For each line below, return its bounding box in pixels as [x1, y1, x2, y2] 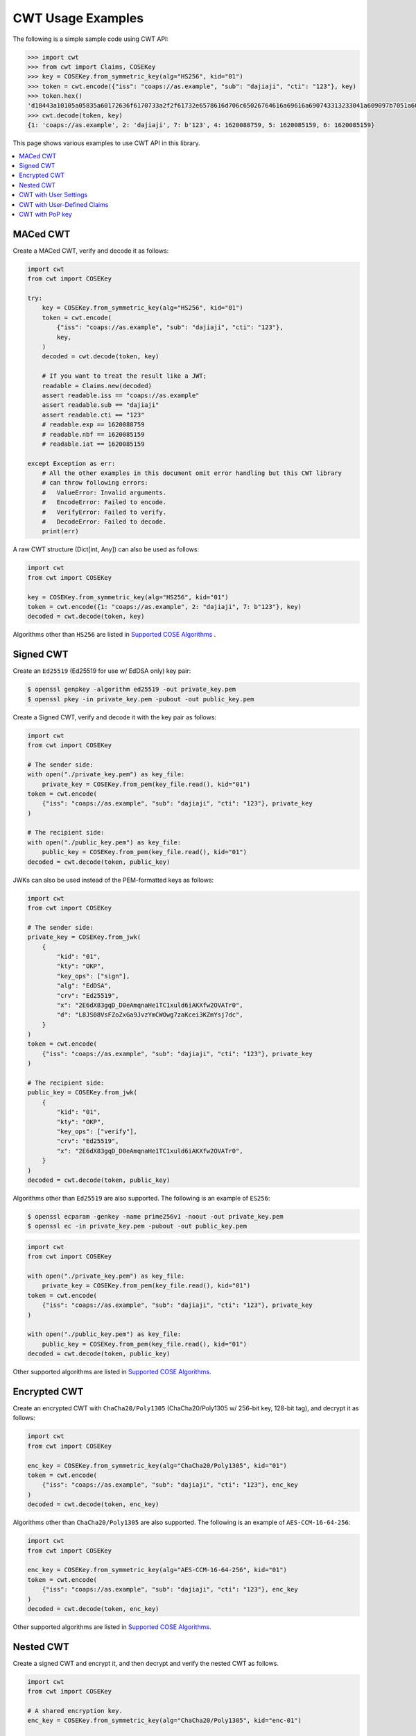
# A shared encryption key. [27, 1707, 123, 1714]
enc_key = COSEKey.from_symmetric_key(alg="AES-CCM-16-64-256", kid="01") [27, 1566, 288, 1574]
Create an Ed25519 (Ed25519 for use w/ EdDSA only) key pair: [12, 667, 191, 675]
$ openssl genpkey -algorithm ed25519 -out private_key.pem [27, 685, 236, 694]
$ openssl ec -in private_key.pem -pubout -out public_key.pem [27, 1222, 248, 1230]
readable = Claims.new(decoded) [42, 382, 153, 390]
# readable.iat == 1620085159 [42, 440, 145, 448]
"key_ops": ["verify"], [56, 1128, 138, 1135]
